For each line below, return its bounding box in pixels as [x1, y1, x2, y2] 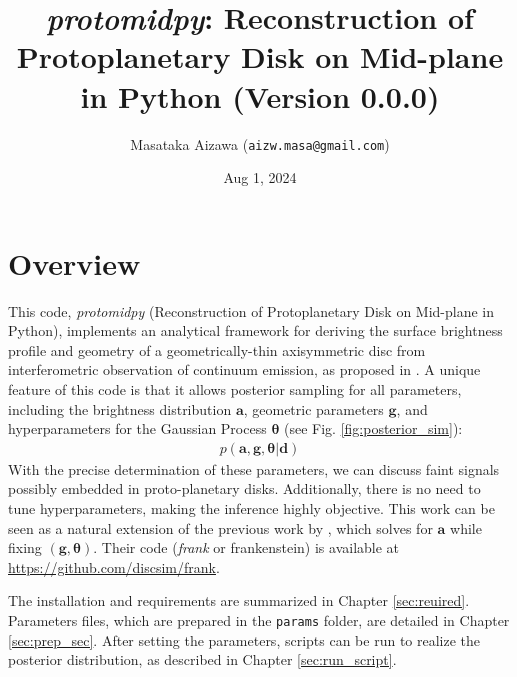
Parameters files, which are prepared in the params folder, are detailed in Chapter [8, 610, 510, 631]
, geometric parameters [243, 398, 384, 419]
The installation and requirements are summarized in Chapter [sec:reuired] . [8, 590, 470, 611]
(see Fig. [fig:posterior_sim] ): [283, 418, 463, 439]
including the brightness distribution [8, 398, 232, 419]
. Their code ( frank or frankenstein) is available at [93, 537, 400, 558]
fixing [8, 537, 42, 558]
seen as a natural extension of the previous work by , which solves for [8, 517, 433, 538]
